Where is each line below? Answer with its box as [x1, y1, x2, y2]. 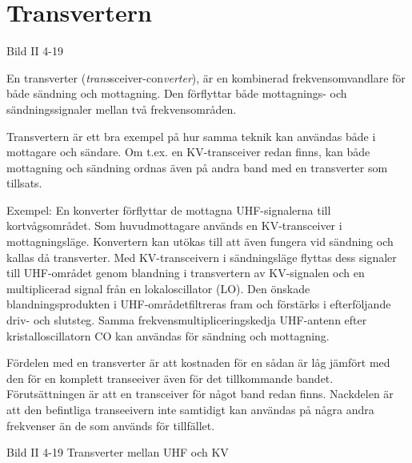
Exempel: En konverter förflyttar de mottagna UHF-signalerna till [6, 201, 331, 218]
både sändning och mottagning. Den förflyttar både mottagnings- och [6, 85, 347, 102]
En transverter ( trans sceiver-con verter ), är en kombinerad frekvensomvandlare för [6, 69, 406, 86]
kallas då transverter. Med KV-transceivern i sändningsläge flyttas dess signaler [6, 248, 397, 265]
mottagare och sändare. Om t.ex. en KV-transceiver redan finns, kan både [6, 143, 370, 160]
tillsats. [6, 175, 42, 191]
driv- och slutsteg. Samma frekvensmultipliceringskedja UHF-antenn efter [6, 312, 367, 328]
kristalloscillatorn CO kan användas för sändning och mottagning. [6, 327, 330, 344]
